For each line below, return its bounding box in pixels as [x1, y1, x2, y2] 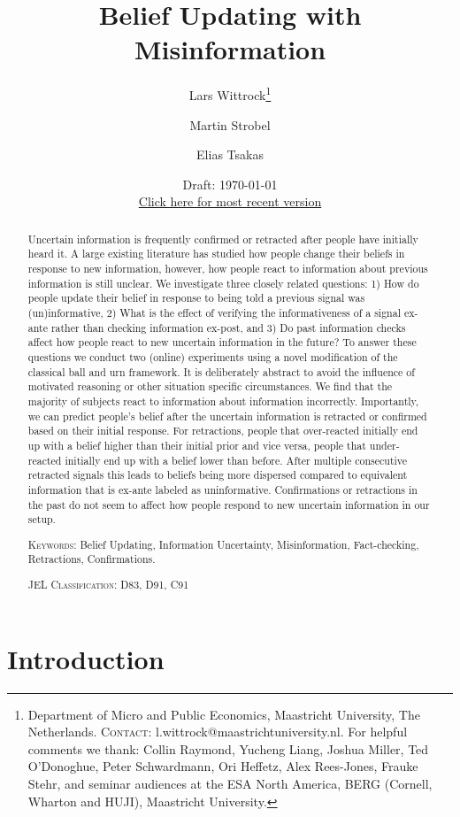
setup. [27, 512, 56, 527]
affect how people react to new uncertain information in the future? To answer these [27, 335, 417, 350]
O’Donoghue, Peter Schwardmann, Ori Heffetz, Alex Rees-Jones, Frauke [27, 757, 418, 775]
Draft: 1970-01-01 [182, 174, 278, 193]
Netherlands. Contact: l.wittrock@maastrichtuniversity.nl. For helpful [27, 722, 408, 741]
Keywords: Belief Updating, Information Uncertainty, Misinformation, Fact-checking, [27, 536, 419, 551]
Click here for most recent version [138, 192, 322, 211]
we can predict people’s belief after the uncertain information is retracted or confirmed [27, 408, 427, 423]
